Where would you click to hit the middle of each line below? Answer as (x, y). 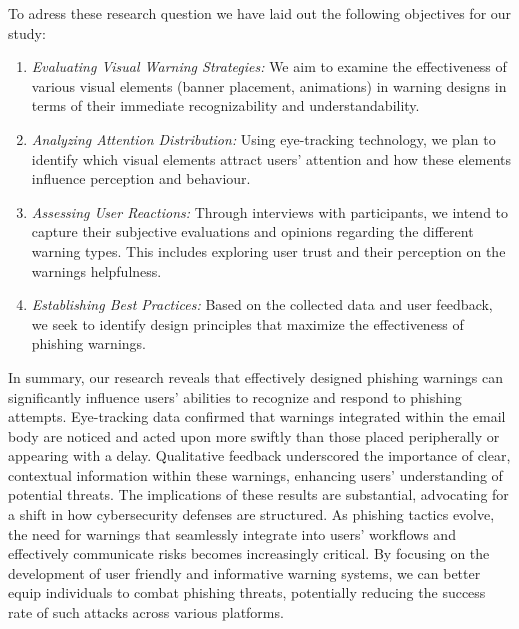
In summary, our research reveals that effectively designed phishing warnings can (255, 376)
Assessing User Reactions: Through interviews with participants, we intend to (270, 211)
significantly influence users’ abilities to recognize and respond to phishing (235, 396)
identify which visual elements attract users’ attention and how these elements (271, 158)
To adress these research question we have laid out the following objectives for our (260, 13)
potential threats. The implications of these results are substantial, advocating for (258, 494)
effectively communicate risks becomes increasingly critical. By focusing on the (249, 553)
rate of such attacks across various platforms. (146, 612)
